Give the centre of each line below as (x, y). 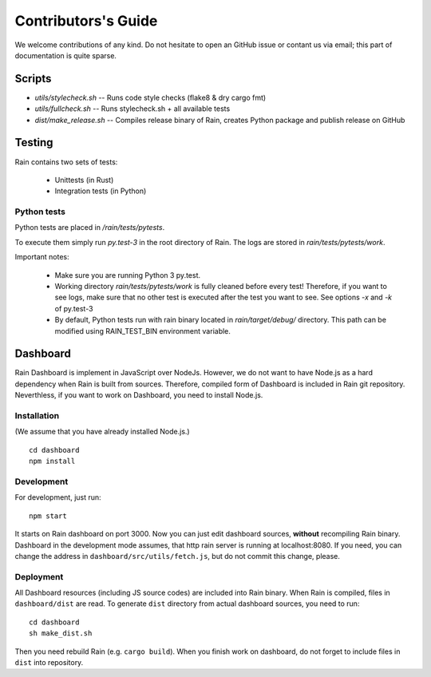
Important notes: (42, 257)
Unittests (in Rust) (84, 180)
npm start (48, 516)
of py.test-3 (74, 308)
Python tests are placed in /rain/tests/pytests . (90, 228)
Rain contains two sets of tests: (66, 162)
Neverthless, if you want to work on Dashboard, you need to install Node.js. (139, 395)
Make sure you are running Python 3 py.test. (128, 275)
